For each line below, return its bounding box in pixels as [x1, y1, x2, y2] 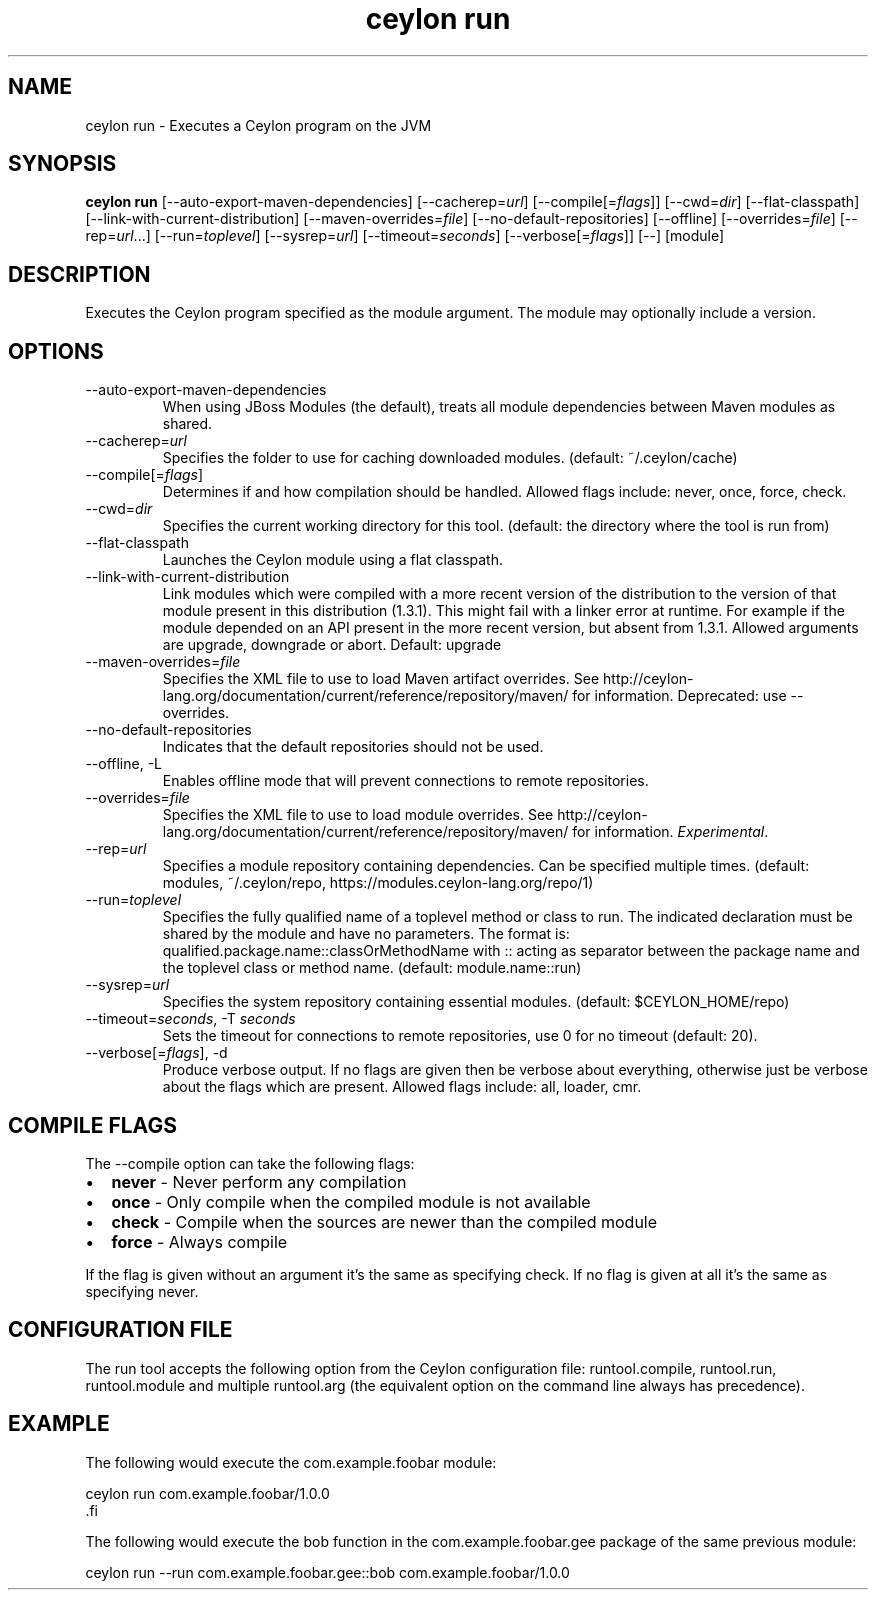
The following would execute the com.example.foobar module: [85, 1453, 497, 1471]
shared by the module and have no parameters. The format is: [162, 925, 570, 943]
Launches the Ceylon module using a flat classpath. [162, 551, 503, 569]
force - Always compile [111, 1231, 288, 1252]
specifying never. [85, 1282, 199, 1300]
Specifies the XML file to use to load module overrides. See [162, 806, 554, 824]
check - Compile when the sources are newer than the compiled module [111, 1211, 658, 1232]
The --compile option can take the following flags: [85, 1154, 415, 1172]
